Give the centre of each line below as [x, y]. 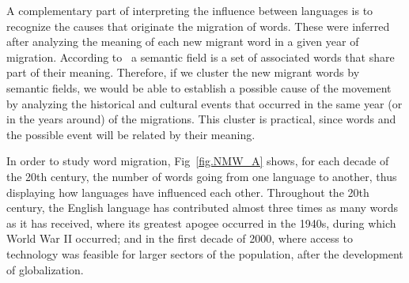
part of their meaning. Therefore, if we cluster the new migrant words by [183, 72]
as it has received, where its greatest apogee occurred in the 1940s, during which [201, 223]
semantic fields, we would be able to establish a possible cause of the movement [199, 87]
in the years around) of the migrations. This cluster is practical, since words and [201, 119]
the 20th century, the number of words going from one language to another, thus [202, 176]
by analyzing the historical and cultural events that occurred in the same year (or [204, 103]
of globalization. [45, 269]
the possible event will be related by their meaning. [131, 134]
